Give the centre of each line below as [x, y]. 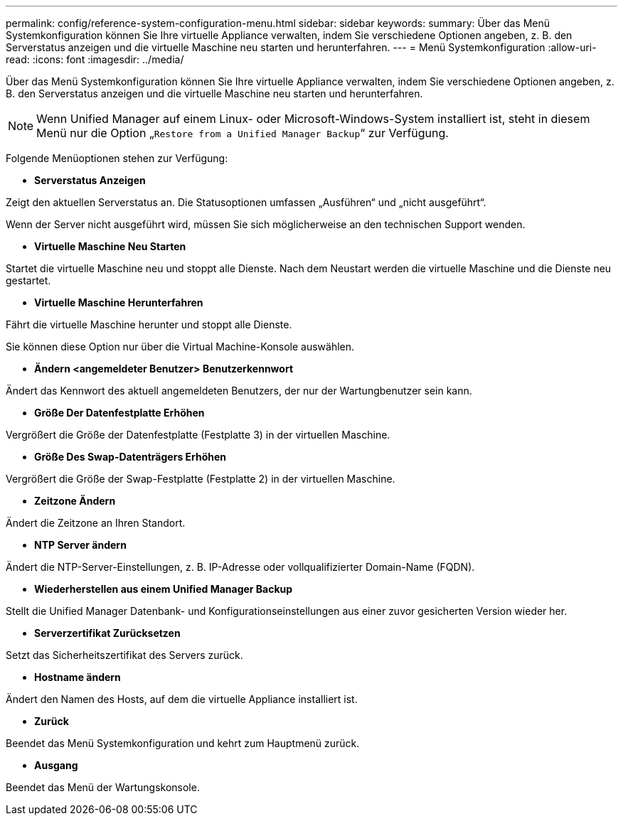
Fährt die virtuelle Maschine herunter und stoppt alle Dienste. [149, 324]
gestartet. [28, 280]
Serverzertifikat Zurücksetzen [107, 633]
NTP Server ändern [80, 545]
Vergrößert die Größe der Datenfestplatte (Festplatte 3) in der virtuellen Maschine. [198, 435]
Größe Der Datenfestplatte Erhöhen [119, 413]
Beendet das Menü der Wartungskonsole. [103, 787]
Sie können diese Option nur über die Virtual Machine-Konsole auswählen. [180, 347]
